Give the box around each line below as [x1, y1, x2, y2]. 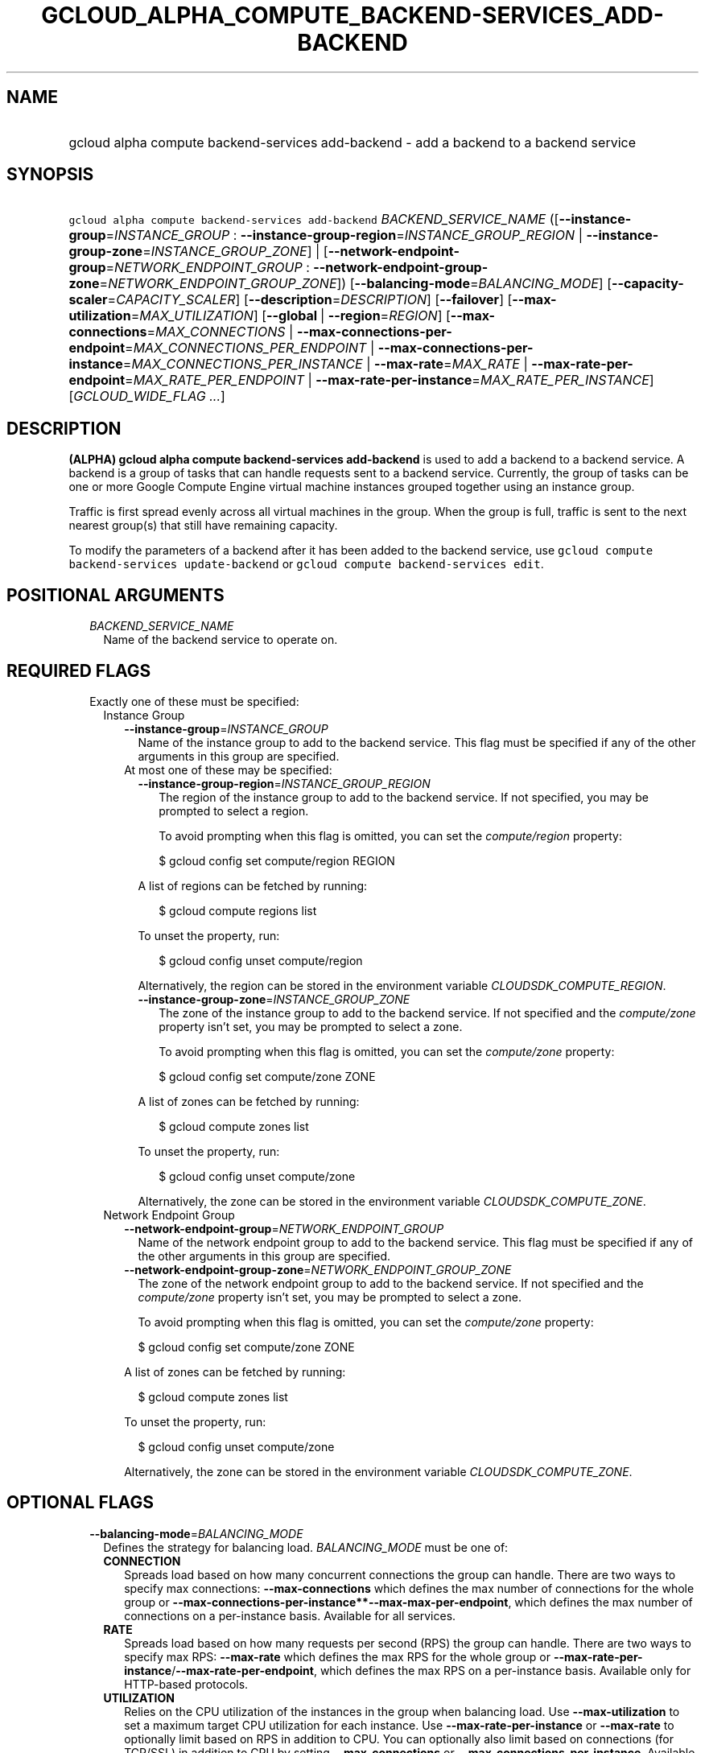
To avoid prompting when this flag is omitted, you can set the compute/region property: [159, 828, 622, 843]
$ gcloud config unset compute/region [159, 953, 363, 967]
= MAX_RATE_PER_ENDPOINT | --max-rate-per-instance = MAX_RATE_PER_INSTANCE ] [125, 372, 654, 389]
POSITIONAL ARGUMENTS [6, 584, 225, 605]
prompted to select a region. [159, 803, 309, 818]
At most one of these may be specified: [124, 762, 332, 777]
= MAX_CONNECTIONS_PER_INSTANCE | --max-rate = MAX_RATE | [122, 356, 528, 373]
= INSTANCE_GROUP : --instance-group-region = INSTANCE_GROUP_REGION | [105, 227, 583, 244]
